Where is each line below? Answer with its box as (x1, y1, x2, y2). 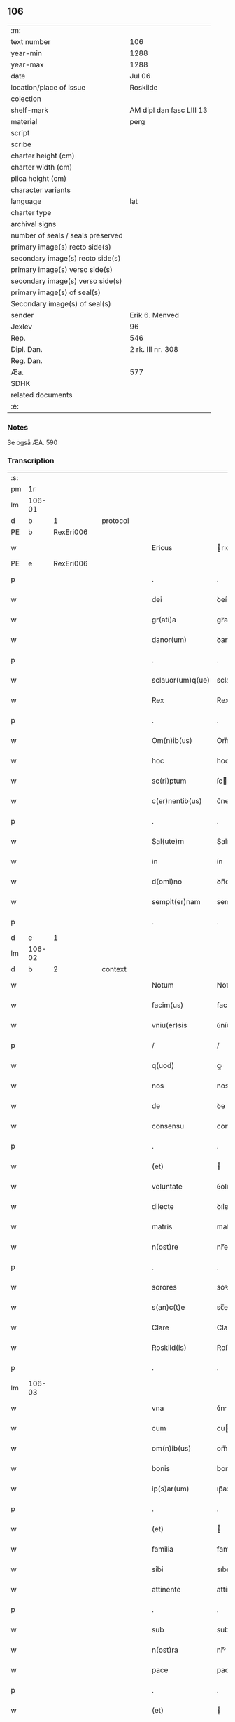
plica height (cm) (10, 173, 67, 183)
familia (151, 1545, 173, 1554)
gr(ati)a (151, 615, 176, 624)
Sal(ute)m (151, 837, 185, 847)
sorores (151, 1283, 177, 1292)
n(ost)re (151, 1242, 178, 1252)
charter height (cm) (10, 151, 75, 160)
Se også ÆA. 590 (7, 438, 58, 447)
